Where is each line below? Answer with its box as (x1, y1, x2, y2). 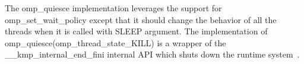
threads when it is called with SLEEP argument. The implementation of (5, 25, 268, 37)
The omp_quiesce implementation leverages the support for (5, 2, 222, 14)
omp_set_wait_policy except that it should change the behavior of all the (5, 13, 277, 25)
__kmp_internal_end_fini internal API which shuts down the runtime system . (5, 48, 300, 60)
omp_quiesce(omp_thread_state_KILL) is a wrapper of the (5, 36, 226, 49)
